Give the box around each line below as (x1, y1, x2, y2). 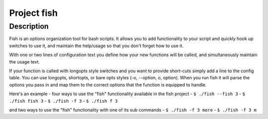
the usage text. (9, 59, 40, 64)
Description (9, 22, 49, 31)
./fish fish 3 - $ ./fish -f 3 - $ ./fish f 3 (9, 98, 118, 104)
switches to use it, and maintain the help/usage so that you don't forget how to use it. (9, 43, 184, 49)
